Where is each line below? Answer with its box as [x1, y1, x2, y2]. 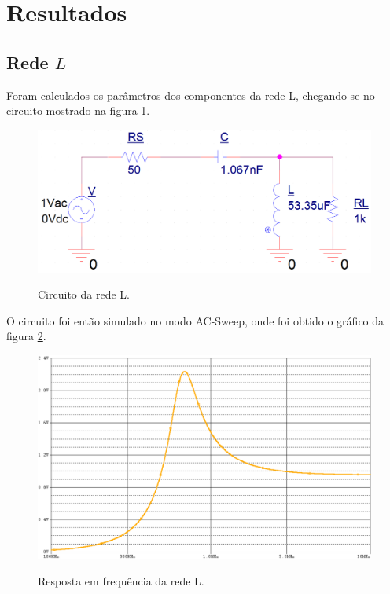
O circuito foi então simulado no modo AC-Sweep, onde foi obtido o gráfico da [6, 312, 384, 328]
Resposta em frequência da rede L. [38, 572, 204, 588]
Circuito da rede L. [38, 286, 130, 302]
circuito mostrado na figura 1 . [6, 102, 150, 119]
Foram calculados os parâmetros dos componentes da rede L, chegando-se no [6, 86, 375, 103]
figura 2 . [6, 328, 46, 344]
